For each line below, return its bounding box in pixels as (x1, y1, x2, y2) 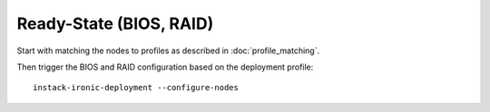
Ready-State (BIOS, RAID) (16, 14, 214, 33)
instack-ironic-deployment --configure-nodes (33, 82, 240, 93)
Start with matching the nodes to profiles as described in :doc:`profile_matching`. (16, 45, 320, 56)
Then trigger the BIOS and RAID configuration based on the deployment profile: (16, 61, 314, 72)
